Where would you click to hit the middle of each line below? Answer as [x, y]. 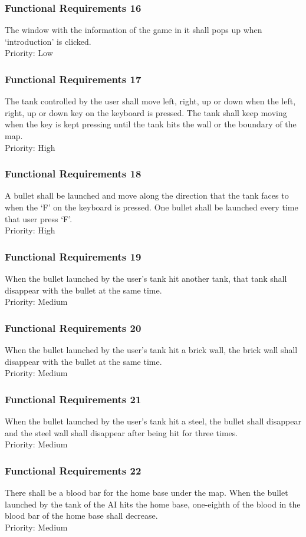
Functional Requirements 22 [73, 470]
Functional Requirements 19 [73, 256]
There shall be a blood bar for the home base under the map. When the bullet [147, 492]
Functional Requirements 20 [73, 327]
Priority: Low [29, 53]
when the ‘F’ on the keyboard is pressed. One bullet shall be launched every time [152, 207]
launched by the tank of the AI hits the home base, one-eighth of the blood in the [153, 504]
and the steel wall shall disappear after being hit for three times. [121, 432]
